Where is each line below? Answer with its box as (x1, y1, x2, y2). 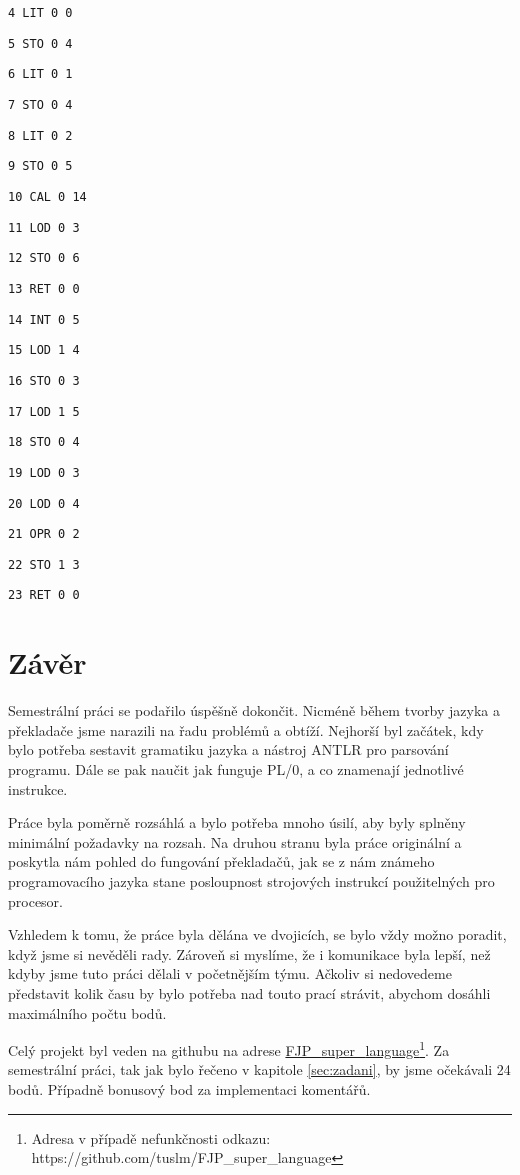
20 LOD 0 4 (8, 496, 80, 511)
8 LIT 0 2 (8, 128, 73, 143)
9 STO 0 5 (8, 159, 73, 174)
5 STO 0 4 (8, 36, 73, 51)
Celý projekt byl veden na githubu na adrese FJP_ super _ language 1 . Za (8, 1037, 450, 1060)
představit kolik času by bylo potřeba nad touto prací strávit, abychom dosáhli (8, 982, 491, 1003)
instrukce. (8, 778, 68, 799)
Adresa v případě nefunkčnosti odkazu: (31, 1127, 271, 1148)
